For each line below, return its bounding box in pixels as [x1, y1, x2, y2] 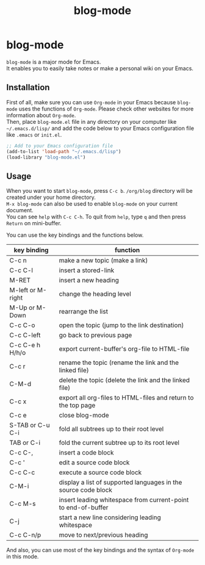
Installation [6, 82, 50, 93]
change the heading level [59, 290, 131, 298]
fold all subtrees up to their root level [59, 425, 164, 433]
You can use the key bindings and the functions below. [6, 231, 144, 239]
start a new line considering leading [59, 513, 162, 522]
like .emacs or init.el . [6, 131, 62, 138]
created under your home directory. [6, 193, 96, 201]
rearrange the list [59, 308, 109, 316]
